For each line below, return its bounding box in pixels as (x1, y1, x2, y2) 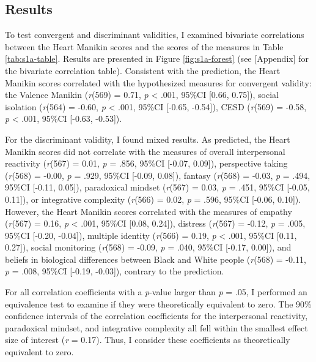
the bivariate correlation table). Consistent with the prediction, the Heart (5, 64, 281, 77)
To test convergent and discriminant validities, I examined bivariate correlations (5, 28, 304, 41)
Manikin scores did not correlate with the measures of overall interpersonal (5, 145, 285, 157)
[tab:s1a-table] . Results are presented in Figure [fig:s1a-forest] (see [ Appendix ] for (5, 52, 309, 65)
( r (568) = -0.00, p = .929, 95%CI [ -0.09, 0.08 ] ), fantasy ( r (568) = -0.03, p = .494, (5, 168, 310, 181)
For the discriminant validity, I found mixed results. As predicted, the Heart (5, 132, 290, 145)
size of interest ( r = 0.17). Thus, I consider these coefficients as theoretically (5, 333, 290, 346)
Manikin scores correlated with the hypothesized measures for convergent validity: (5, 76, 312, 89)
